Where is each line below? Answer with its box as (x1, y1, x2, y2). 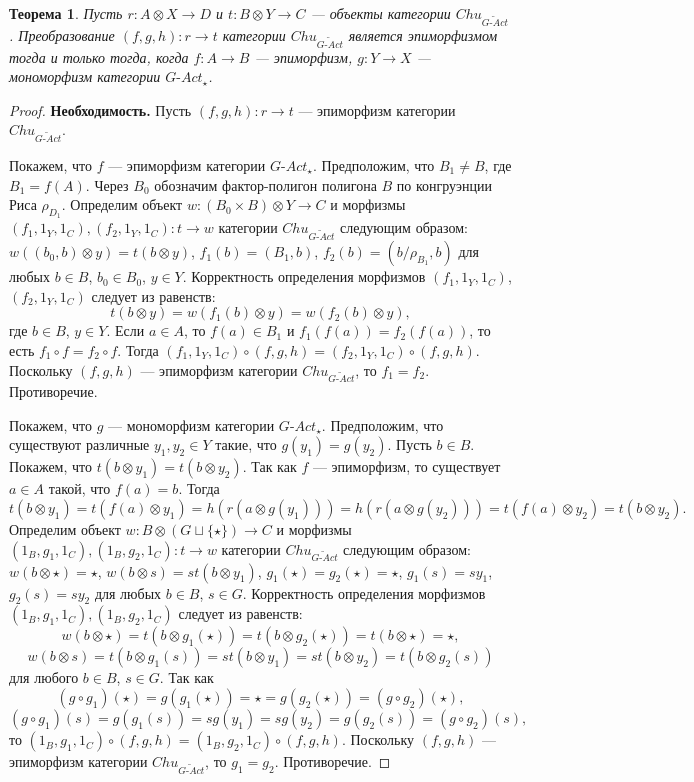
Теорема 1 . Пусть (9, 3, 123, 23)
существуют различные (9, 434, 150, 455)
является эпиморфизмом (348, 24, 498, 45)
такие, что (215, 434, 277, 455)
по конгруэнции (396, 174, 493, 195)
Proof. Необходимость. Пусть (9, 99, 192, 120)
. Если (106, 320, 145, 341)
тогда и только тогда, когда (9, 46, 189, 67)
